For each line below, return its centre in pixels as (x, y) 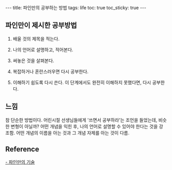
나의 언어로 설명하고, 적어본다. (43, 49)
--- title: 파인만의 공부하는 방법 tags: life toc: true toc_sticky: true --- (76, 8)
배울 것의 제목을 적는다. (36, 39)
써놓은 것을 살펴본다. (33, 61)
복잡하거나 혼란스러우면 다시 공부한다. (51, 71)
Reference (22, 149)
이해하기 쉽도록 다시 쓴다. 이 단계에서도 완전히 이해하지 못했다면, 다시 (82, 82)
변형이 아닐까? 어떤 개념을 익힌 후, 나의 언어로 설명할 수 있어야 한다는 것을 (84, 126)
